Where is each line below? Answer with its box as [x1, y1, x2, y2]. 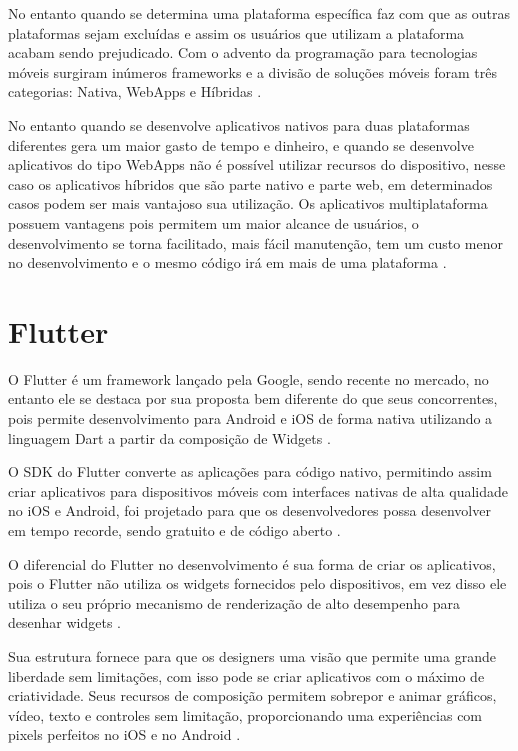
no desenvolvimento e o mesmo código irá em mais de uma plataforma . [8, 252, 447, 273]
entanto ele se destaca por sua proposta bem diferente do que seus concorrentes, [8, 388, 498, 409]
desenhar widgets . [8, 612, 121, 633]
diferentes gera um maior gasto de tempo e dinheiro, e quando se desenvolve [8, 134, 474, 155]
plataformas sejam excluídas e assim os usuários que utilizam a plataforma [8, 22, 465, 43]
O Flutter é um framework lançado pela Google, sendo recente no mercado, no [8, 368, 489, 389]
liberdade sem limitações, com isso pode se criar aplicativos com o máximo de [8, 665, 485, 686]
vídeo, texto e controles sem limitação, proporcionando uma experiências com [8, 704, 483, 725]
